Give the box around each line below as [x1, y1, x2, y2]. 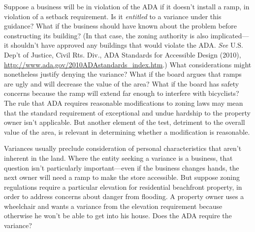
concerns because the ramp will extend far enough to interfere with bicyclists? [4, 88, 239, 98]
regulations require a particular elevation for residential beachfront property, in [4, 181, 242, 192]
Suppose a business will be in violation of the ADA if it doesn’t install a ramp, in [4, 1, 250, 11]
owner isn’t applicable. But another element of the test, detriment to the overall [4, 117, 245, 127]
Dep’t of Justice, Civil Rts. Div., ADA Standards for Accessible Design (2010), [4, 49, 241, 59]
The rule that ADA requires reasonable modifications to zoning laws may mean [4, 97, 243, 108]
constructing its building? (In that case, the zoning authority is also [4, 30, 209, 40]
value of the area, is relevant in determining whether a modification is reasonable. [4, 126, 250, 137]
